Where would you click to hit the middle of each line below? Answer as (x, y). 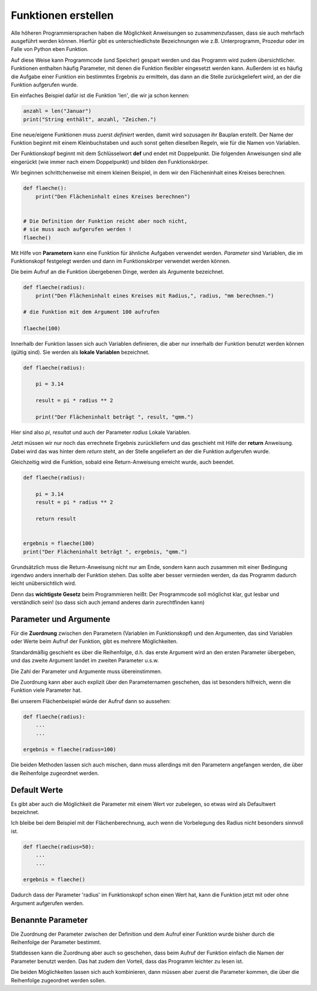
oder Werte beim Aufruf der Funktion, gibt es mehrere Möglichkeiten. (95, 641)
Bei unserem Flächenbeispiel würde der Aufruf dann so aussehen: (91, 701)
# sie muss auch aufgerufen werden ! (77, 230)
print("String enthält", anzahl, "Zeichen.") (90, 119)
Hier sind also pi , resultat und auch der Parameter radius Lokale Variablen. (101, 432)
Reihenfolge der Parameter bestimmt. (56, 942)
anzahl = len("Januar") (58, 111)
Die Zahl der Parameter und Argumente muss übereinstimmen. (87, 671)
